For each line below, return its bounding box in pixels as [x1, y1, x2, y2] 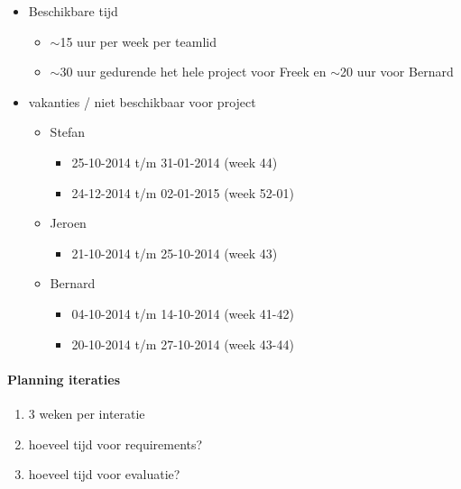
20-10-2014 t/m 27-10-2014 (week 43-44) [71, 334, 294, 353]
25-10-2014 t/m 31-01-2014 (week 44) [71, 152, 278, 171]
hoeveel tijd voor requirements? [28, 434, 203, 453]
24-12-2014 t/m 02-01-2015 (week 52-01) [71, 183, 294, 202]
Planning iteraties [7, 369, 121, 388]
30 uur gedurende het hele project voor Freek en [60, 62, 327, 81]
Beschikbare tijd [28, 2, 118, 20]
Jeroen [50, 213, 87, 232]
